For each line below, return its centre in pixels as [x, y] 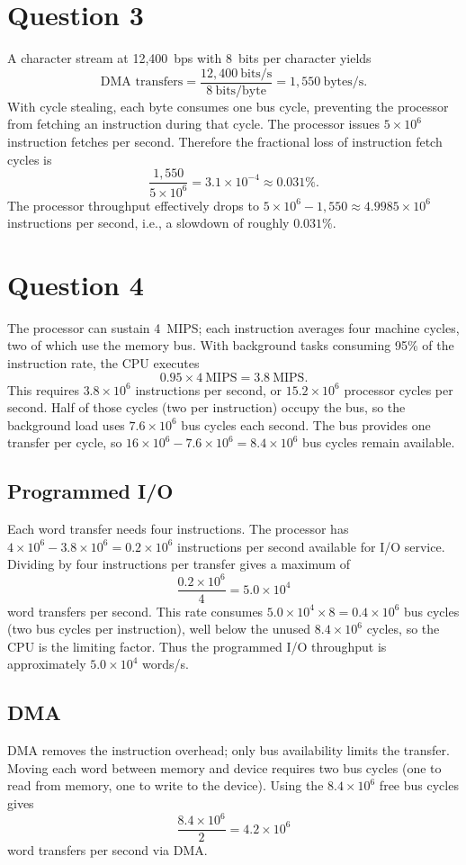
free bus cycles [419, 785]
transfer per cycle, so [65, 442]
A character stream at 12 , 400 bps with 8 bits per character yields [189, 58]
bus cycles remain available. [379, 442]
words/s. [166, 664]
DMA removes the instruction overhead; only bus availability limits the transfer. [229, 750]
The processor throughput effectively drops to [133, 205]
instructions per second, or [208, 389]
